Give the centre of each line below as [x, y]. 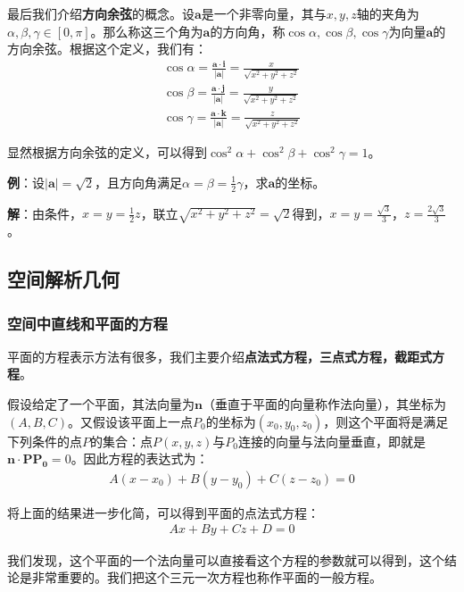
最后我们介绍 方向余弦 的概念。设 [101, 13]
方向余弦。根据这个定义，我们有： [107, 49]
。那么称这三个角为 [147, 31]
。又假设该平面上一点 [131, 421]
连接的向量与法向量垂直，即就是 [332, 441]
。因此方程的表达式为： [140, 459]
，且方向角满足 [139, 182]
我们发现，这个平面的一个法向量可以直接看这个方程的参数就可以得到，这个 [226, 559]
